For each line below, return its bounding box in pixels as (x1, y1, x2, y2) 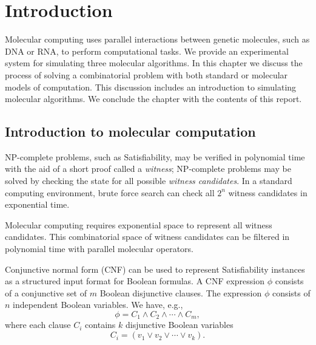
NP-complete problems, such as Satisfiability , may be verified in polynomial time (5, 150, 305, 163)
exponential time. (5, 198, 70, 211)
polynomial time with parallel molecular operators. (5, 242, 193, 255)
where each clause (5, 318, 71, 331)
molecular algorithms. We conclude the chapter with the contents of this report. (5, 92, 302, 105)
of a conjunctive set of (5, 286, 87, 299)
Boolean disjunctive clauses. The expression (99, 286, 262, 299)
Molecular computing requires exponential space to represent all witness (5, 218, 272, 231)
